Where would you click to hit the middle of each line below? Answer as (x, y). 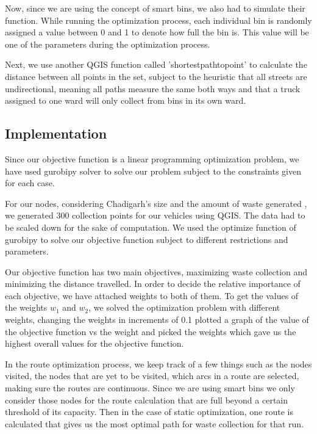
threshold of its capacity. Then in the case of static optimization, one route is (149, 412)
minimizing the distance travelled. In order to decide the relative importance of (153, 284)
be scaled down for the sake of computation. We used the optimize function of (151, 227)
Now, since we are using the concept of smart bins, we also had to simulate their (155, 8)
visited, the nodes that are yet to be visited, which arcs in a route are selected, (152, 376)
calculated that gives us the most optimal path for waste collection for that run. (155, 423)
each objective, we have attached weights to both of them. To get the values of (152, 295)
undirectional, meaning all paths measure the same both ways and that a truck (153, 88)
